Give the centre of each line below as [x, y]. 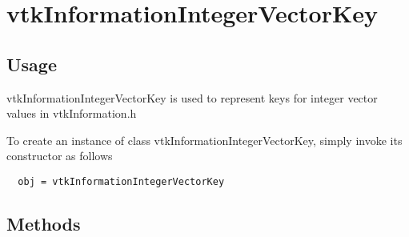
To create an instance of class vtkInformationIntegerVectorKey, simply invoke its [204, 140]
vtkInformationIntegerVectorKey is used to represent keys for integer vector [192, 97]
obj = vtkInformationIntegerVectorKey [121, 181]
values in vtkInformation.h [72, 113]
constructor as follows [60, 156]
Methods [44, 223]
